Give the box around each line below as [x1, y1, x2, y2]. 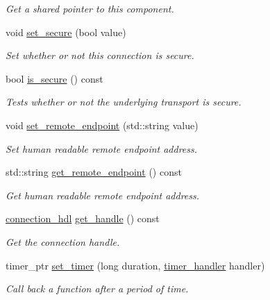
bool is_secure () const [6, 71, 103, 85]
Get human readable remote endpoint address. [6, 187, 200, 202]
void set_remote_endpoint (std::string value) [6, 117, 199, 132]
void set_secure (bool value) [6, 24, 126, 39]
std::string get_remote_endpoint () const [6, 165, 182, 179]
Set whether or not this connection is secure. [6, 48, 194, 62]
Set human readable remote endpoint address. [6, 141, 198, 156]
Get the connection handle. [6, 234, 120, 249]
